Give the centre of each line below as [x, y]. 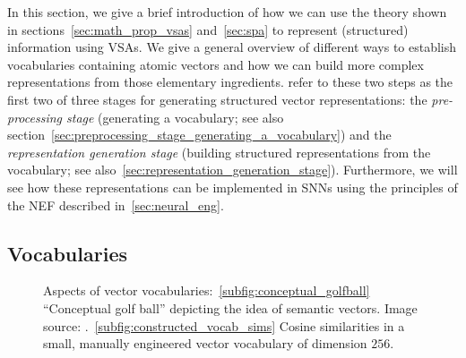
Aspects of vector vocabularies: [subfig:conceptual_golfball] [207, 290]
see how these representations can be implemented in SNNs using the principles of [233, 187]
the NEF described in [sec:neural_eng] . [116, 205]
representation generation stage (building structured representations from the [219, 152]
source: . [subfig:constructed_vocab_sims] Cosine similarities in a [224, 325]
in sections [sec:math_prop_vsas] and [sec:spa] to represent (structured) [208, 29]
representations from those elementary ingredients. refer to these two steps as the [230, 82]
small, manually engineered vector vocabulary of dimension [205, 343]
